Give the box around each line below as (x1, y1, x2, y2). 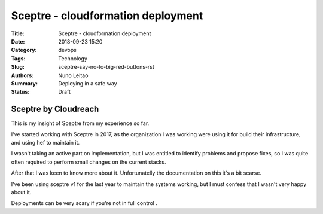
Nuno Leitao (58, 72, 89, 79)
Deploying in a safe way (58, 80, 117, 87)
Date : (11, 38, 25, 45)
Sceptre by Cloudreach (11, 104, 99, 114)
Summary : (11, 80, 38, 87)
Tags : (11, 54, 26, 62)
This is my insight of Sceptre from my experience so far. (11, 120, 150, 127)
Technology (58, 54, 88, 62)
